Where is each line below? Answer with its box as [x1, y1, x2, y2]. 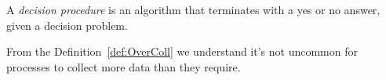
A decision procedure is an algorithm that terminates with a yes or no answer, [6, 2, 381, 17]
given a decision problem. [6, 16, 128, 33]
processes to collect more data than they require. [6, 58, 241, 75]
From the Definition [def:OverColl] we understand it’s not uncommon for [6, 43, 358, 60]
